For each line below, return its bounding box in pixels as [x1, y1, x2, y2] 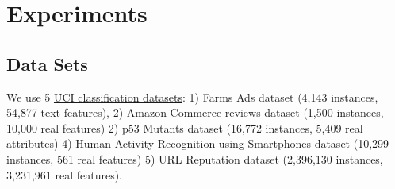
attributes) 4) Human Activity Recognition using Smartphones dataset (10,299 [6, 135, 389, 152]
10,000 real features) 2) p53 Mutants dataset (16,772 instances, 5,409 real [6, 119, 363, 136]
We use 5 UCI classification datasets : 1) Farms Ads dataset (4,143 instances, [6, 88, 378, 105]
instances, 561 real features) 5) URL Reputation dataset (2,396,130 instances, [6, 150, 383, 167]
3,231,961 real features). [6, 166, 122, 183]
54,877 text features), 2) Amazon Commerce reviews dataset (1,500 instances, [6, 104, 384, 121]
